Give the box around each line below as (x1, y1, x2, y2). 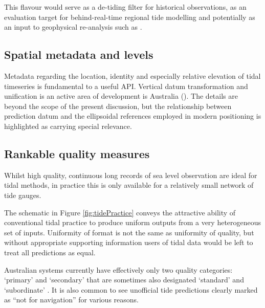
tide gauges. (4, 189, 41, 200)
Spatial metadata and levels (4, 47, 153, 62)
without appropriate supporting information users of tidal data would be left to (4, 237, 253, 248)
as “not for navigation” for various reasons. (4, 294, 139, 305)
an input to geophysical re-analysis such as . (4, 21, 142, 32)
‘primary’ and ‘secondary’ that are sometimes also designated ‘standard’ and (4, 274, 244, 285)
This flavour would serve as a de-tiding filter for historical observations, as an (4, 2, 247, 12)
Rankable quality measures (4, 145, 150, 161)
